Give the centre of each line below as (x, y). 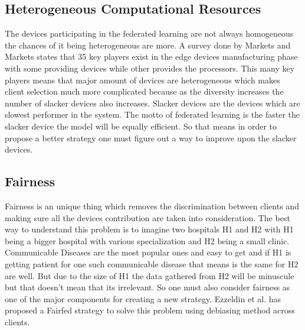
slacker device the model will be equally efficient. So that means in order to (141, 126)
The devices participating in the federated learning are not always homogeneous (149, 33)
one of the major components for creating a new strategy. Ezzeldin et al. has (143, 298)
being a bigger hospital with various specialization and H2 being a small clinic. (147, 240)
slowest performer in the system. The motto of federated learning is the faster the (152, 114)
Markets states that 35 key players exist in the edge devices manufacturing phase (151, 56)
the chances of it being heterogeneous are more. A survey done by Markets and (148, 45)
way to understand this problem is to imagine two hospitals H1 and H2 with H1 (149, 229)
